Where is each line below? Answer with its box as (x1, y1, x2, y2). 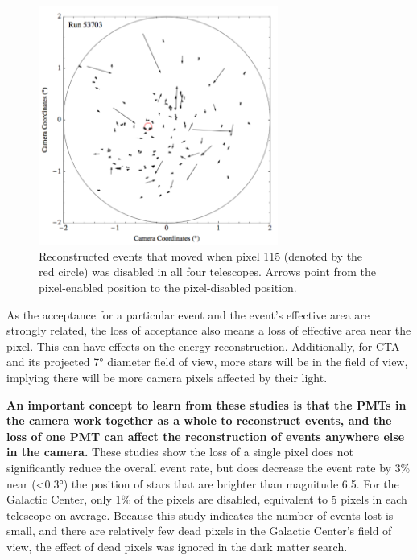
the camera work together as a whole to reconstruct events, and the (6, 412, 392, 429)
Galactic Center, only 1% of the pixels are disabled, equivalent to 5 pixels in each (6, 491, 407, 508)
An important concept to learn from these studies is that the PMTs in (6, 396, 407, 413)
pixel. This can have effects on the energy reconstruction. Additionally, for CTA (6, 337, 400, 354)
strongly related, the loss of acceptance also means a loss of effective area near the (6, 322, 411, 339)
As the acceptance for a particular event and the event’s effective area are (6, 306, 370, 323)
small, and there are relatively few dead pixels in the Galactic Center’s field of (6, 522, 392, 539)
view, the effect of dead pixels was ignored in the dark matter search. (6, 537, 348, 554)
